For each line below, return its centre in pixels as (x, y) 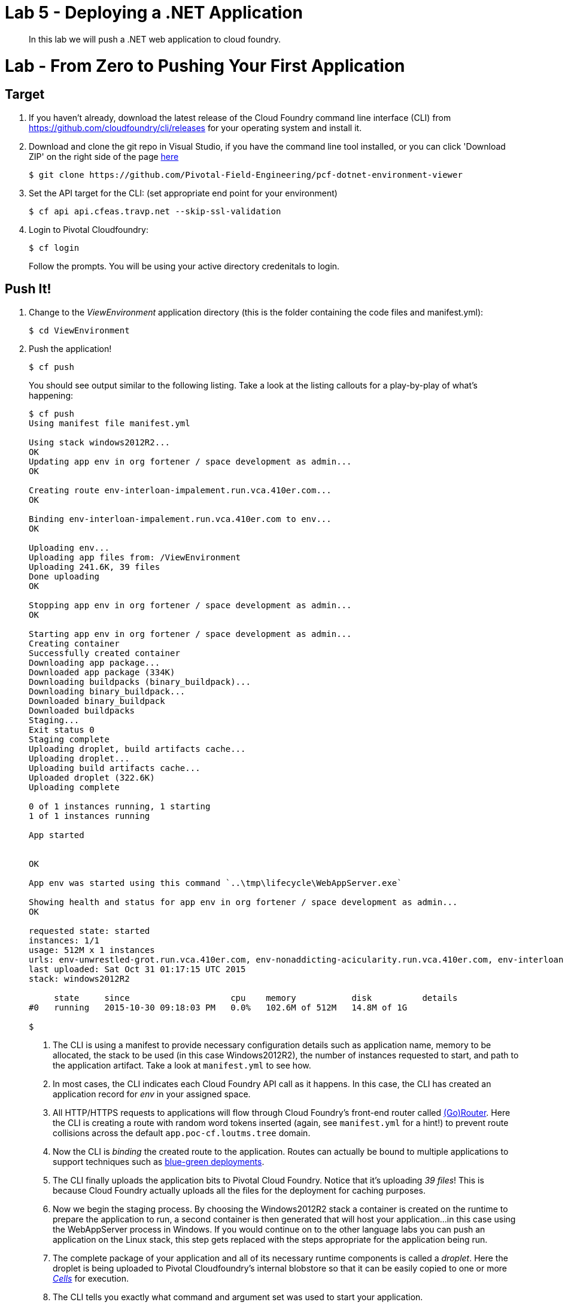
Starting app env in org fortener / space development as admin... (190, 634)
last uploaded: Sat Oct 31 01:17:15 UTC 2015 (137, 969)
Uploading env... (69, 547)
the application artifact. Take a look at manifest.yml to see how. (182, 1065)
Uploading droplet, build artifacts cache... (137, 749)
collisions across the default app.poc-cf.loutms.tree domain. (182, 1133)
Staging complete (69, 739)
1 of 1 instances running (89, 816)
